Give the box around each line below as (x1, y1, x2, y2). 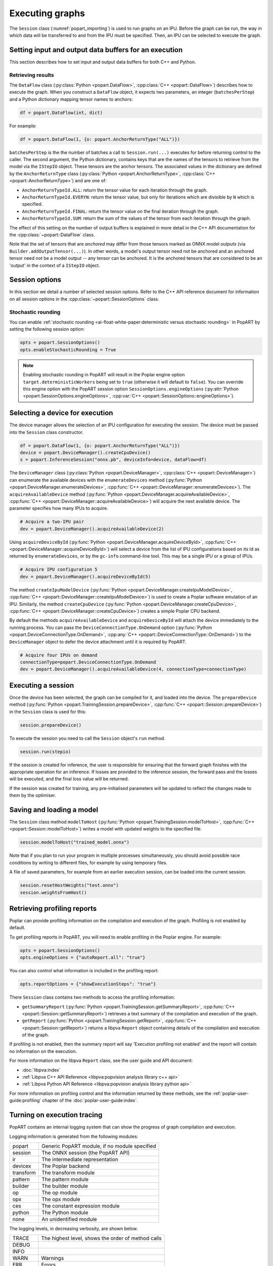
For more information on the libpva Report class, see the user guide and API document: (9, 1057, 193, 1063)
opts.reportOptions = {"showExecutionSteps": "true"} (20, 981, 156, 987)
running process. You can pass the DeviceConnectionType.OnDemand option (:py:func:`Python (9, 624, 212, 630)
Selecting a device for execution (9, 409, 113, 417)
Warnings (41, 1255, 64, 1262)
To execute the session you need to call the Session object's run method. (9, 735, 165, 741)
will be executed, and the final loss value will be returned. (9, 776, 129, 782)
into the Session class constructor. (9, 429, 83, 435)
